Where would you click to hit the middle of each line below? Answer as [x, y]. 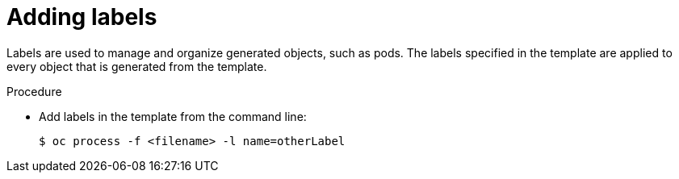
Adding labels [82, 17]
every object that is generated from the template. [137, 66]
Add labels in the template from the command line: [173, 116]
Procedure [34, 91]
